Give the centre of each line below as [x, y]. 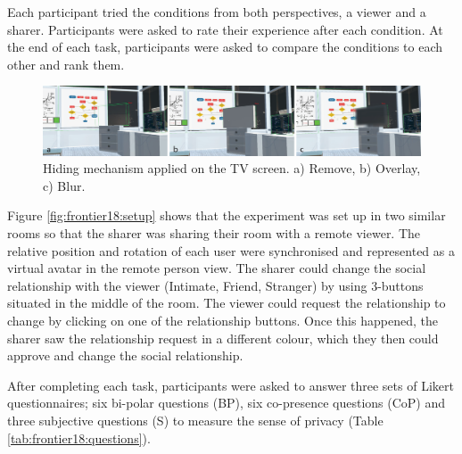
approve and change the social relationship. [125, 355]
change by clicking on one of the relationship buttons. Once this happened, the [223, 320]
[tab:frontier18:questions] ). [79, 437]
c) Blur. [64, 185]
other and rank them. [66, 64]
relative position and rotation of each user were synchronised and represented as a [231, 250]
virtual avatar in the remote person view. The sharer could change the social [217, 268]
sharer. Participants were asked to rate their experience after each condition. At [225, 29]
